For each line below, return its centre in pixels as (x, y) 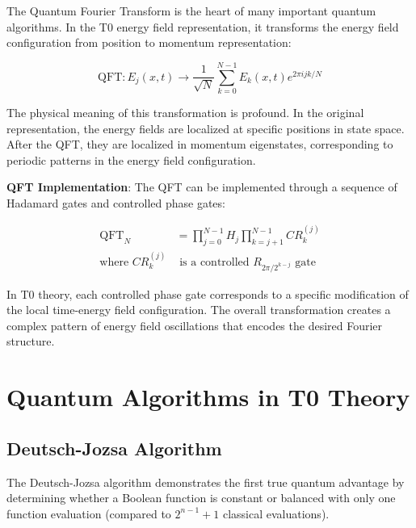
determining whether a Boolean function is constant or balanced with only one (201, 498)
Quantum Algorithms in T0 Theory (208, 397)
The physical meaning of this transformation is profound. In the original (185, 112)
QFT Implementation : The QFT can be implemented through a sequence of (202, 187)
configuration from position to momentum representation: (149, 42)
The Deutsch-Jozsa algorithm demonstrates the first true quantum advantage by (206, 482)
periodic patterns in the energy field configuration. (131, 159)
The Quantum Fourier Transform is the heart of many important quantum (191, 10)
